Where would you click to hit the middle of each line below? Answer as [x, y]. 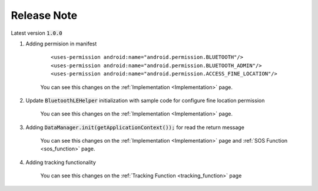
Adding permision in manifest [61, 44]
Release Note [44, 15]
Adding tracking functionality [61, 162]
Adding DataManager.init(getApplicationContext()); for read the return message [135, 127]
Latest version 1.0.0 [37, 33]
